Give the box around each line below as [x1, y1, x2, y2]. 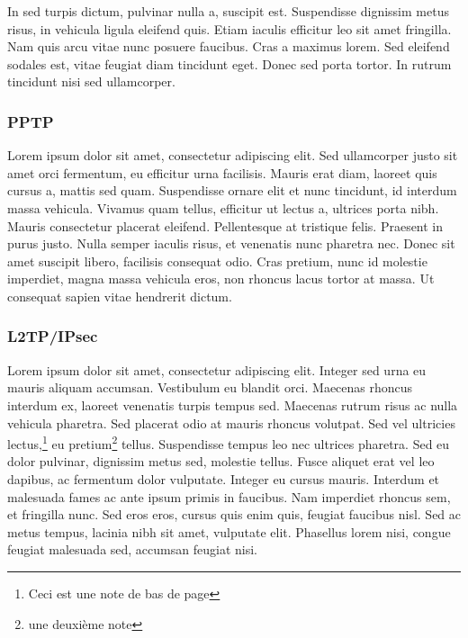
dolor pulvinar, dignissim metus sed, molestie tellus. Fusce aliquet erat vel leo [7, 452, 435, 471]
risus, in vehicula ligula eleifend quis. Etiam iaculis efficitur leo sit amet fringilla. [7, 19, 452, 38]
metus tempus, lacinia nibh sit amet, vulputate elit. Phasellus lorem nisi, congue [7, 522, 451, 541]
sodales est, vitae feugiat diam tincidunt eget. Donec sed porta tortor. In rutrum [7, 54, 452, 73]
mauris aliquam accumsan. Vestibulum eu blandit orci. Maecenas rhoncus [7, 378, 413, 397]
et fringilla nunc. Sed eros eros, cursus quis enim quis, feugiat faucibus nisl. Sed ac [7, 505, 462, 524]
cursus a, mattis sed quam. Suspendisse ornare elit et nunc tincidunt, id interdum [7, 181, 457, 200]
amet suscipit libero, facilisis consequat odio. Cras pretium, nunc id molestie [7, 251, 427, 270]
